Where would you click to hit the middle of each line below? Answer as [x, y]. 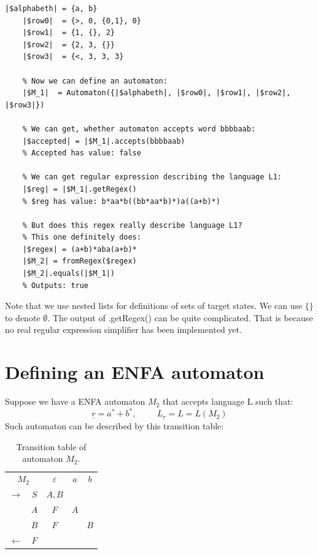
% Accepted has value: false [82, 153]
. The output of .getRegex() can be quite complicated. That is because [180, 317]
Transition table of [51, 446]
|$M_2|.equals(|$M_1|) [68, 274]
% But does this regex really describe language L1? [132, 225]
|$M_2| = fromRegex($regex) [79, 261]
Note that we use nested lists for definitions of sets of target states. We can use [154, 306]
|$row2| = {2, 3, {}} [68, 45]
